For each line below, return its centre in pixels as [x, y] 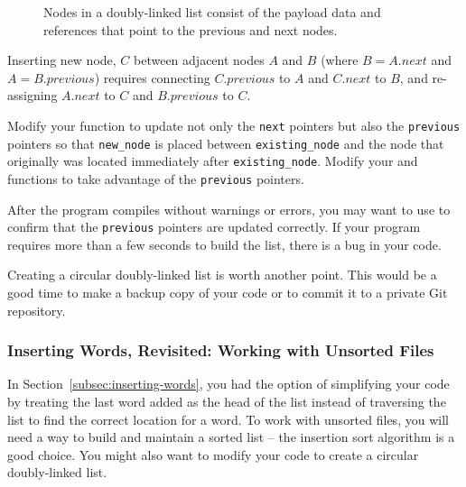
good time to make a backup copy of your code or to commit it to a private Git [228, 293]
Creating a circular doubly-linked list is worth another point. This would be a [222, 275]
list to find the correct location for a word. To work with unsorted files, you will [228, 419]
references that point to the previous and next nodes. [191, 29]
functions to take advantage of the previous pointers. [156, 178]
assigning [33, 95]
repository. [37, 310]
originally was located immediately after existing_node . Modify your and [213, 161]
